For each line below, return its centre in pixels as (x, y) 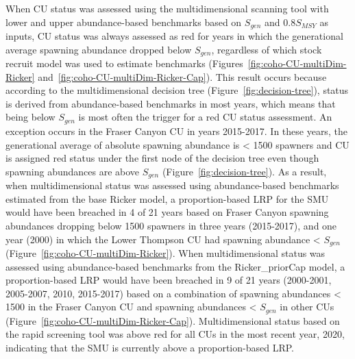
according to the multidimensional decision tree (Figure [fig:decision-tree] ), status (177, 90)
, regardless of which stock (267, 49)
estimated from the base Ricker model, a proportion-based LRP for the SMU (167, 198)
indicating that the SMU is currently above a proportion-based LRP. (150, 347)
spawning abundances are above (73, 171)
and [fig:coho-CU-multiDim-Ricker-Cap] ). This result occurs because (182, 76)
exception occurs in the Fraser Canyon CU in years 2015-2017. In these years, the (176, 131)
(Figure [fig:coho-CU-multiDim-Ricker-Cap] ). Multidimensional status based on (173, 320)
